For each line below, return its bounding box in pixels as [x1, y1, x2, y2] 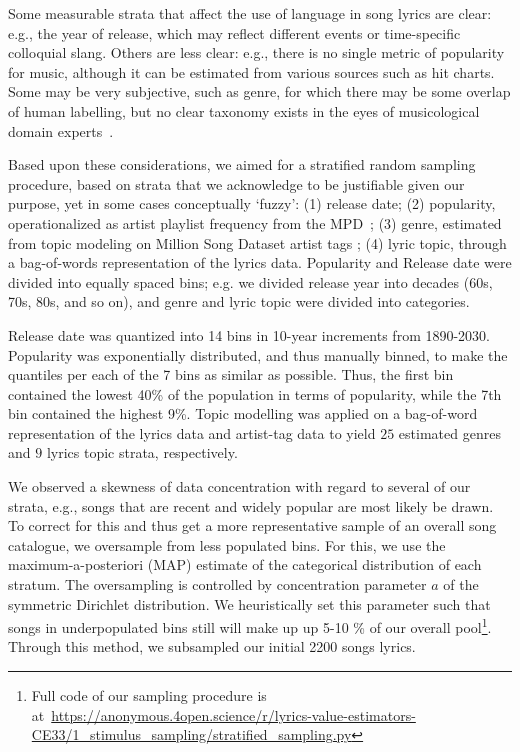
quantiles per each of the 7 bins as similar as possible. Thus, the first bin [8, 364, 454, 385]
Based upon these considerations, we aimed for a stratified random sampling [8, 154, 476, 175]
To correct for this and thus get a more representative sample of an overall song [8, 515, 497, 536]
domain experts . [8, 120, 114, 141]
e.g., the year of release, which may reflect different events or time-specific [8, 22, 461, 43]
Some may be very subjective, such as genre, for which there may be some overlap [8, 81, 511, 102]
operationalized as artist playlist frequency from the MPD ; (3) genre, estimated [8, 212, 502, 233]
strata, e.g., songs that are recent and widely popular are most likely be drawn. [8, 495, 494, 516]
